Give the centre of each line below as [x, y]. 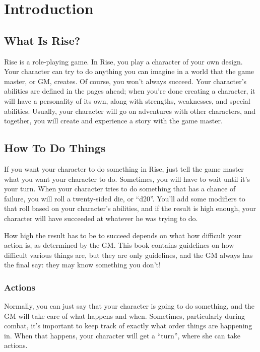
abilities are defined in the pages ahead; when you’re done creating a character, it [130, 91]
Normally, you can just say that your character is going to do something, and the [129, 306]
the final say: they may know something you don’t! [82, 265]
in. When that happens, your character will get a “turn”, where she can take [122, 335]
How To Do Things [55, 148]
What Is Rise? [42, 40]
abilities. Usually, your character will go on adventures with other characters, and [130, 111]
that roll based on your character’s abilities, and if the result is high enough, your [130, 208]
